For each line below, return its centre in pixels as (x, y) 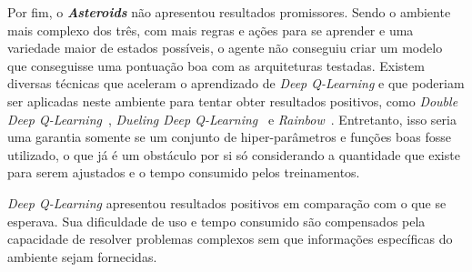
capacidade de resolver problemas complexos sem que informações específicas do (230, 239)
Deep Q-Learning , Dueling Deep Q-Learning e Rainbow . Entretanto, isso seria (232, 119)
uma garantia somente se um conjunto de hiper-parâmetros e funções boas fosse (229, 137)
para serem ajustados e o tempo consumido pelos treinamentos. (184, 172)
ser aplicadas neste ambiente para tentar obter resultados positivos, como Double (233, 101)
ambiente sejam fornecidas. (82, 256)
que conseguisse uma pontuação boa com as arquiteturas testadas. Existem (216, 65)
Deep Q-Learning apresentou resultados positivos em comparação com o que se (227, 202)
